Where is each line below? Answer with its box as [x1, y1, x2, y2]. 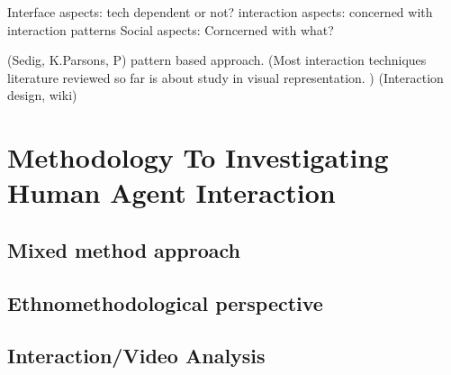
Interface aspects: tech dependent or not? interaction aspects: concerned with [7, 3, 433, 21]
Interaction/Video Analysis [7, 342, 266, 370]
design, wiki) [7, 86, 77, 105]
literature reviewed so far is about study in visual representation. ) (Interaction [7, 68, 444, 87]
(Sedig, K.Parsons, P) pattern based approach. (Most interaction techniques [7, 50, 427, 69]
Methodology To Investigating [7, 139, 389, 176]
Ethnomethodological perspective [7, 288, 323, 316]
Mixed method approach [7, 235, 240, 263]
